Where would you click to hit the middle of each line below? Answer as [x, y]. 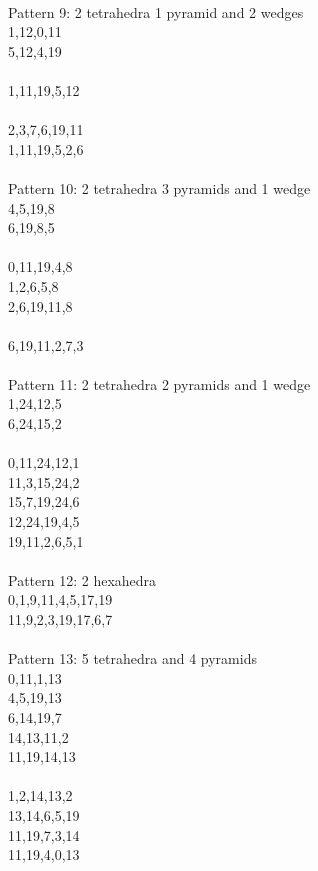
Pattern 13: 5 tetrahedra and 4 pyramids [132, 658]
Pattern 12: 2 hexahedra [82, 579]
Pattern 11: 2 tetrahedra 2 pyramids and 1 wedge [159, 383]
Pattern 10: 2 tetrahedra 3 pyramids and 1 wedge [159, 187]
